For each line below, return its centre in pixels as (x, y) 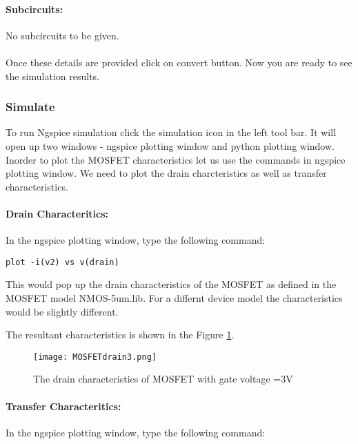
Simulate (30, 107)
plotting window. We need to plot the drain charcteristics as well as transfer (166, 173)
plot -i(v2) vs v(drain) (62, 262)
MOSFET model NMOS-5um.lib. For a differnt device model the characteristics (174, 298)
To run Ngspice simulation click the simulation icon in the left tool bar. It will (171, 132)
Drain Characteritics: (57, 213)
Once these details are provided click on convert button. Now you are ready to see (179, 62)
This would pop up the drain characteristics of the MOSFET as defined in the (171, 284)
